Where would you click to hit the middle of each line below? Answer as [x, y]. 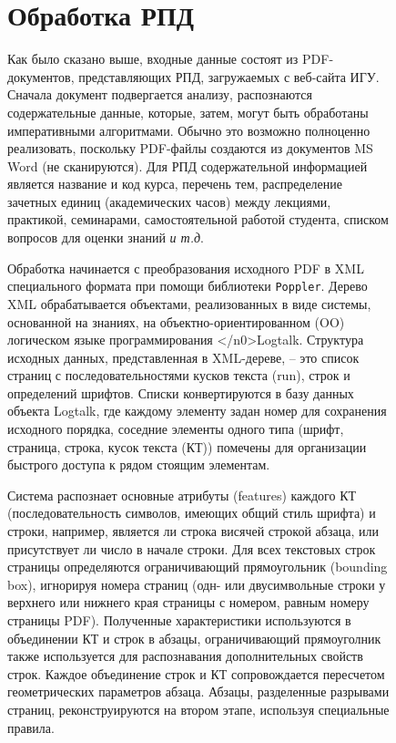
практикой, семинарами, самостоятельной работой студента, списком [198, 219]
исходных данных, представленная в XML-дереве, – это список [183, 357]
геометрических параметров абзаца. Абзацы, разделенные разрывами [198, 691]
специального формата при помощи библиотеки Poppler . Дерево [188, 286]
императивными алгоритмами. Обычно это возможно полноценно [189, 130]
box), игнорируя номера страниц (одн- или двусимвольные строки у [197, 584]
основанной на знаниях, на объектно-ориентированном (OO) [176, 321]
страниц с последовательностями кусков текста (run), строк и [179, 375]
